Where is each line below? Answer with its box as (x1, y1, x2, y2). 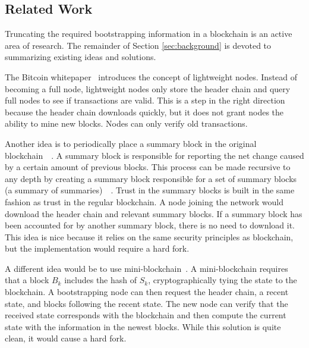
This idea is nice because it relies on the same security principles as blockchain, (5, 230, 294, 243)
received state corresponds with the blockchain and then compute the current (5, 309, 286, 321)
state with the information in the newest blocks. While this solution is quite (5, 320, 281, 333)
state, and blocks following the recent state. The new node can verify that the (5, 297, 288, 309)
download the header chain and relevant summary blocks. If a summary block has (5, 207, 302, 220)
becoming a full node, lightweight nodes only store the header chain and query (5, 82, 291, 95)
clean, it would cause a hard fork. (5, 332, 127, 344)
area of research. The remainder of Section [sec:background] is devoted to (5, 39, 272, 51)
